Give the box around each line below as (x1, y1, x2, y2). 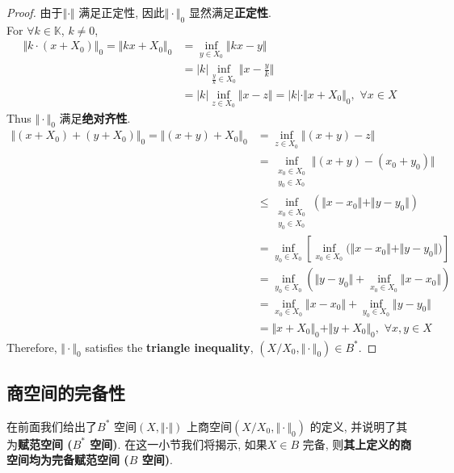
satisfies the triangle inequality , (85, 338, 254, 355)
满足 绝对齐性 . (59, 109, 131, 126)
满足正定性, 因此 (78, 4, 165, 20)
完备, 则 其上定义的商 (302, 435, 412, 452)
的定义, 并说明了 (309, 417, 397, 434)
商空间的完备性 (6, 380, 125, 405)
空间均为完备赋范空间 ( (6, 451, 129, 468)
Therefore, (6, 338, 57, 355)
